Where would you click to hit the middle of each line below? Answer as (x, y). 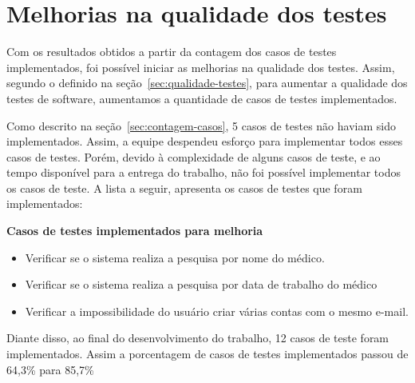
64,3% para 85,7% (50, 369)
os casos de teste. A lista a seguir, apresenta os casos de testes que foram (184, 188)
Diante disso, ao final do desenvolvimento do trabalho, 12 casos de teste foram (198, 338)
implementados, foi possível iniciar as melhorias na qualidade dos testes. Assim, (201, 67)
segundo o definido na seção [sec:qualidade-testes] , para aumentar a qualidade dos (207, 83)
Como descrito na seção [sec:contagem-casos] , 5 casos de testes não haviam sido (201, 125)
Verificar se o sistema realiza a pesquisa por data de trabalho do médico (201, 284)
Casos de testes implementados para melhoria (135, 231)
